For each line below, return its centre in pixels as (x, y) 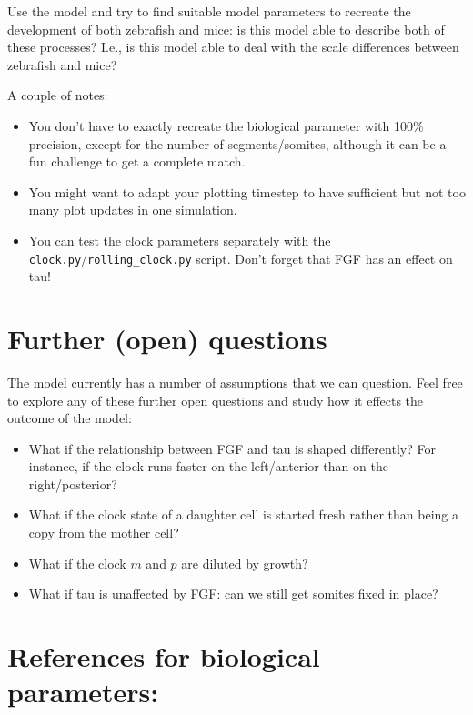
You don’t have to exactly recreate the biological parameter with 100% (226, 125)
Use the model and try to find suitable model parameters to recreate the (209, 11)
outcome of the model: (70, 418)
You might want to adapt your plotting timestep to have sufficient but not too (247, 191)
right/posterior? (73, 483)
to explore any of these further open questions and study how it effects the (216, 400)
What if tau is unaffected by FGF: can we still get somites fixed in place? (233, 594)
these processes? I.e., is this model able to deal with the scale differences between (233, 47)
